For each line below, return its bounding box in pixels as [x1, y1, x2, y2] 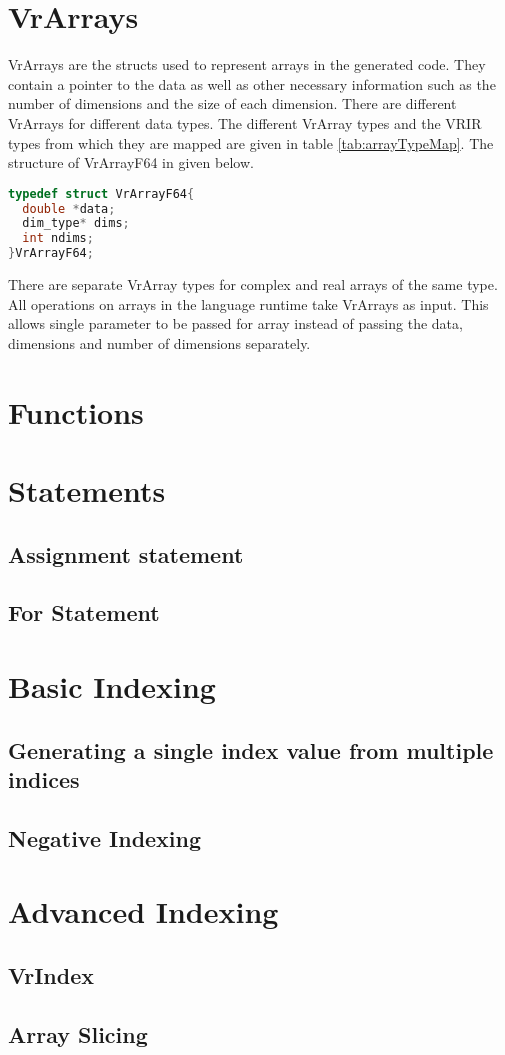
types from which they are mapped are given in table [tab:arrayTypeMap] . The [8, 132, 494, 153]
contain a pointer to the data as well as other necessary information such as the [8, 73, 496, 94]
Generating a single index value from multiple [8, 734, 494, 765]
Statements [8, 470, 166, 510]
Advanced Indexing [8, 891, 279, 932]
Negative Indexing [8, 822, 202, 853]
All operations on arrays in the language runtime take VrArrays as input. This [8, 293, 489, 314]
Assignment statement [8, 538, 244, 569]
